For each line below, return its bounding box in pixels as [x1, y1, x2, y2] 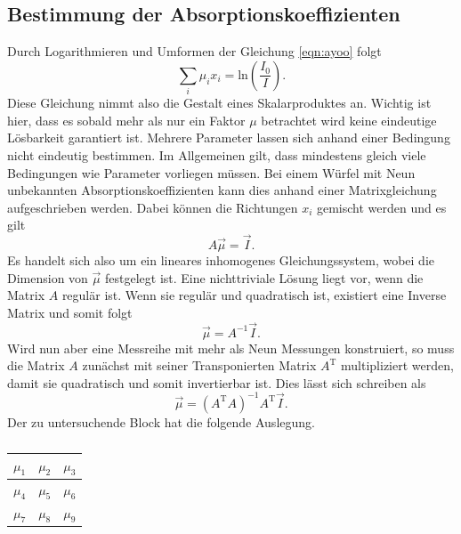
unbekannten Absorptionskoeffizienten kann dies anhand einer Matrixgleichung [7, 181, 437, 199]
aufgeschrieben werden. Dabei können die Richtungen [7, 198, 298, 216]
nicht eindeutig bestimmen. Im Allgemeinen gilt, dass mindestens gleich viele [7, 145, 426, 164]
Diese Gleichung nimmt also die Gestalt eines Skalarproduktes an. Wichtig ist [7, 93, 432, 112]
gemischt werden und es [316, 198, 447, 216]
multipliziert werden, [341, 356, 454, 375]
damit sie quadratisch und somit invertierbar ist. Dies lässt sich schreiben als [7, 373, 426, 392]
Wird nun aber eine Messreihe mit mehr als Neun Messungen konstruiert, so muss [7, 338, 455, 357]
